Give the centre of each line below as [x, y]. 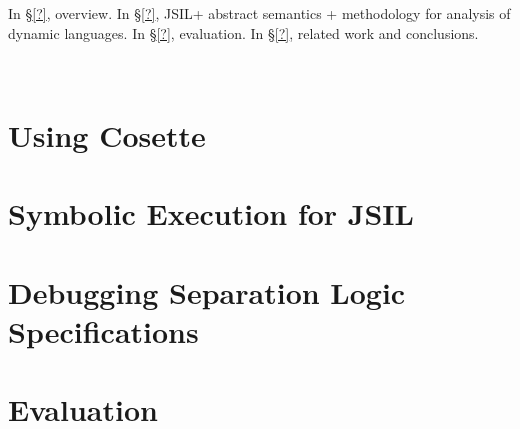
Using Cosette [107, 134]
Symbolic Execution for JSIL [211, 213]
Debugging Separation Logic [207, 291]
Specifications [103, 330]
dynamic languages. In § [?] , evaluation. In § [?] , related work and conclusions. [243, 32]
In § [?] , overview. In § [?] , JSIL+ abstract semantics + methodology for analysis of [259, 13]
